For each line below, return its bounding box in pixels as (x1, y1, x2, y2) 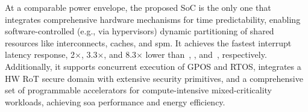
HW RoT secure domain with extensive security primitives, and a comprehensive (5, 72, 303, 84)
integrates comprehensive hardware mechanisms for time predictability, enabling (5, 13, 301, 25)
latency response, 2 (5, 48, 75, 61)
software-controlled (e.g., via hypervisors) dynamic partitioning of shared (5, 25, 274, 37)
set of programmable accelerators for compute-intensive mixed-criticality (5, 84, 272, 96)
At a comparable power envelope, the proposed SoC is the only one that (5, 1, 271, 13)
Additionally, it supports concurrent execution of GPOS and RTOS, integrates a (5, 60, 301, 72)
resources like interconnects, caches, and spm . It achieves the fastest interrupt (5, 36, 292, 49)
